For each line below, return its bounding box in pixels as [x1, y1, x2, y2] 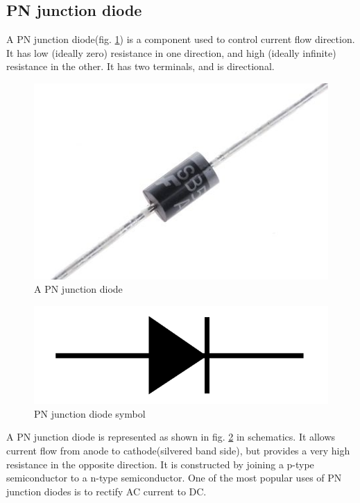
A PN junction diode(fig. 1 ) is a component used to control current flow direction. [6, 32, 355, 46]
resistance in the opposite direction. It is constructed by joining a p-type [6, 457, 314, 471]
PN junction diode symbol [34, 406, 146, 420]
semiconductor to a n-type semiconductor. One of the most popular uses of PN [6, 470, 342, 485]
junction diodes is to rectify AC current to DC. [6, 484, 207, 498]
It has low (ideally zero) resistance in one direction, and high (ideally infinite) [6, 45, 336, 60]
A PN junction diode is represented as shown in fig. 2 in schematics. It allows [6, 429, 336, 444]
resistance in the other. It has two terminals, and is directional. [6, 59, 275, 74]
